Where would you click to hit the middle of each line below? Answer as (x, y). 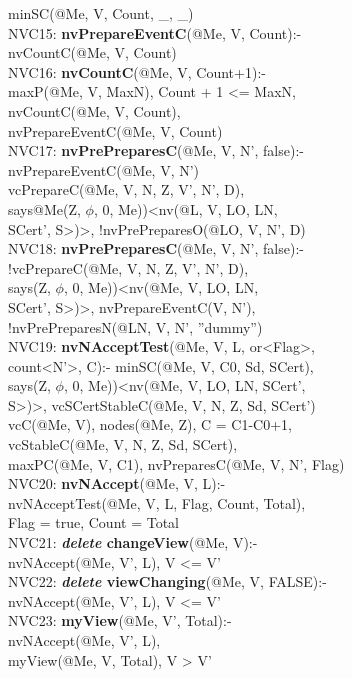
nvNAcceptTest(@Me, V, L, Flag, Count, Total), (157, 502)
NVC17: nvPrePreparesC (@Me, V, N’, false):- (156, 150)
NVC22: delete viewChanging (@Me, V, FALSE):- (167, 581)
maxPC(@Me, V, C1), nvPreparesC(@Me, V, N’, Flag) (176, 463)
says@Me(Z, (44, 208)
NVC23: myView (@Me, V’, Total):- (120, 620)
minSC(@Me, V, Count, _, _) (101, 13)
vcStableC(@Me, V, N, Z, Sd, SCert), (123, 444)
